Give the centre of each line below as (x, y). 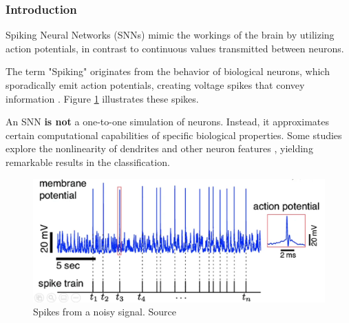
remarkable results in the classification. (88, 161)
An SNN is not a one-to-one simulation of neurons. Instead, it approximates (167, 122)
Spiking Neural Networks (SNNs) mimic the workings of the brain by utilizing (170, 35)
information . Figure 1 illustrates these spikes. (102, 98)
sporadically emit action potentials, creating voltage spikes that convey (155, 85)
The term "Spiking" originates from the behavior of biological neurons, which (168, 71)
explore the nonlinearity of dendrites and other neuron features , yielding (159, 148)
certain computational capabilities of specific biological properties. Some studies (174, 135)
